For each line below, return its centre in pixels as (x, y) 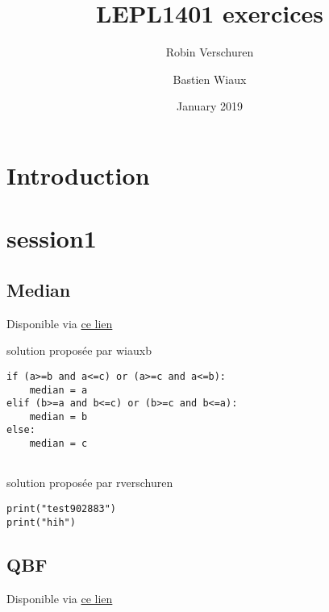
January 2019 (210, 106)
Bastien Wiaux (210, 79)
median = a (58, 390)
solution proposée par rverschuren (90, 483)
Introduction (78, 175)
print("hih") (41, 522)
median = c (58, 444)
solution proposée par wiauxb (79, 350)
